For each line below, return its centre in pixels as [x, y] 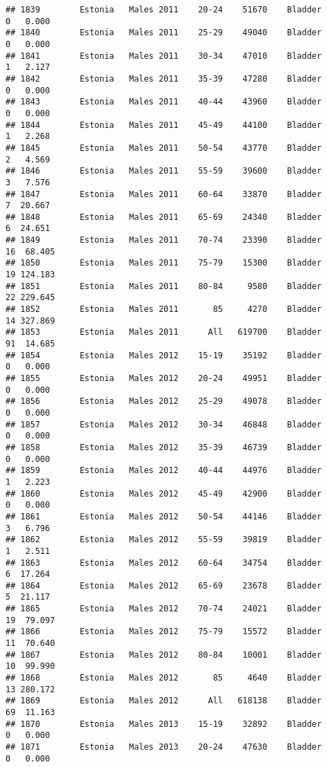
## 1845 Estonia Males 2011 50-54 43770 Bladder [164, 148]
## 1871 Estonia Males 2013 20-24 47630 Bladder [164, 747]
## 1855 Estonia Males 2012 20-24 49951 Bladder [164, 378]
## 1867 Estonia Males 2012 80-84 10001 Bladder [164, 655]
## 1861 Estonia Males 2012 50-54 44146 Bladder [164, 516]
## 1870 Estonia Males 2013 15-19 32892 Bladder [164, 724]
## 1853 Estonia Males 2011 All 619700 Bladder [164, 332]
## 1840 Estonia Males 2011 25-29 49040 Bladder [164, 33]
